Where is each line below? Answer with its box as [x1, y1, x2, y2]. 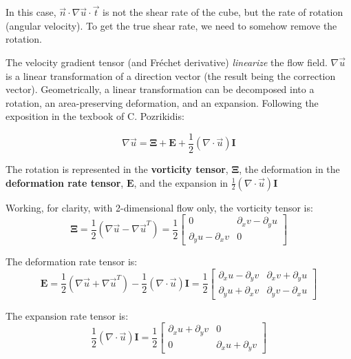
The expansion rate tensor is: [6, 308, 129, 322]
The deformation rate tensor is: [6, 254, 138, 269]
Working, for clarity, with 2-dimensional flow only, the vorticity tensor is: [6, 200, 313, 214]
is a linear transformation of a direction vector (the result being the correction [6, 68, 336, 83]
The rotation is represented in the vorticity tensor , [6, 162, 228, 176]
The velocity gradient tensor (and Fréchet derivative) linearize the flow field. [6, 55, 328, 69]
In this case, [6, 5, 56, 19]
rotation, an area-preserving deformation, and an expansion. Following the [6, 95, 319, 110]
